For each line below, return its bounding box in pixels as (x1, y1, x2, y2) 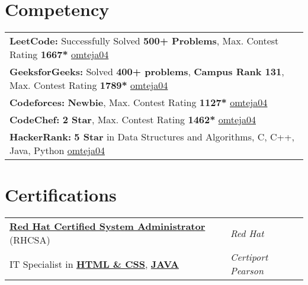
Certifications (5, 182, 117, 207)
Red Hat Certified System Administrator (9, 219, 206, 233)
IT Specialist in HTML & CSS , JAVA (9, 257, 179, 271)
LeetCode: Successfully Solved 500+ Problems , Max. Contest (9, 34, 279, 48)
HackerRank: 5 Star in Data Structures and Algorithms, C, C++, (9, 130, 294, 144)
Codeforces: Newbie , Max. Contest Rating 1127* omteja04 (9, 95, 268, 110)
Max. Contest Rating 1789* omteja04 (9, 78, 168, 92)
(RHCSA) (9, 233, 50, 247)
